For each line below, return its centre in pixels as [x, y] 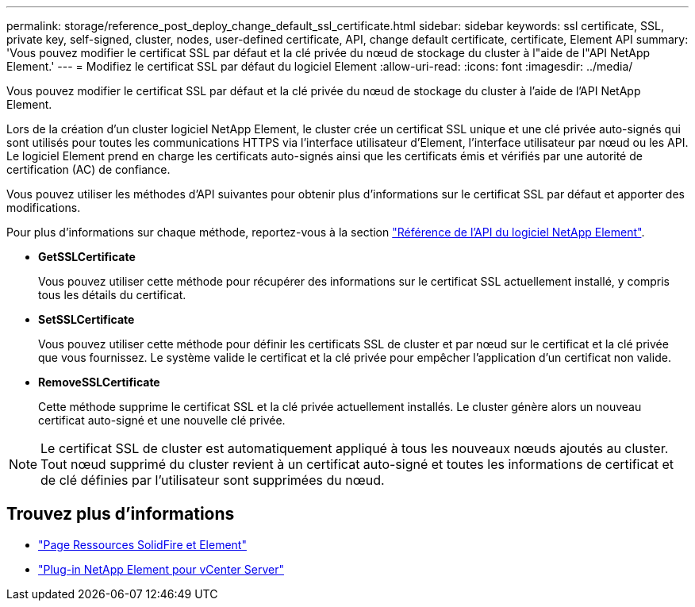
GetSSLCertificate [87, 257]
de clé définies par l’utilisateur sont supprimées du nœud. [213, 480]
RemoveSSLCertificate [99, 382]
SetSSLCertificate [86, 319]
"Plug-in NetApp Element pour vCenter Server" [161, 569]
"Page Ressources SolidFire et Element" [142, 544]
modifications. [44, 207]
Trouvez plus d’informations [121, 514]
